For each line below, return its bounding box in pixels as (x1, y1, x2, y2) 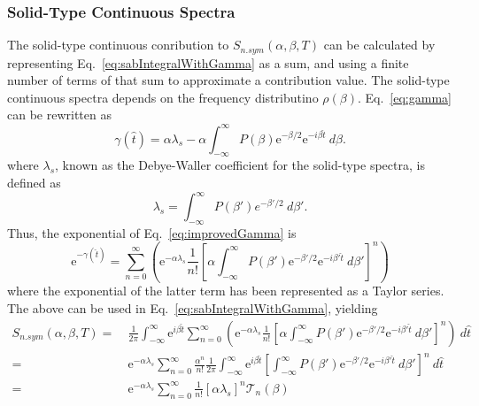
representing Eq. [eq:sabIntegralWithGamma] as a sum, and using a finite (7, 53, 409, 72)
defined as (7, 172, 61, 191)
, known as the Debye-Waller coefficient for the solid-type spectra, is (55, 156, 425, 174)
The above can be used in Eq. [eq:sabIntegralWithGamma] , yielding (7, 299, 378, 318)
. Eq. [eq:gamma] (357, 88, 452, 106)
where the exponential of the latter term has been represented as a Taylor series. (7, 281, 444, 300)
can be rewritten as (7, 105, 112, 124)
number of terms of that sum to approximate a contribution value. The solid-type (7, 71, 450, 89)
